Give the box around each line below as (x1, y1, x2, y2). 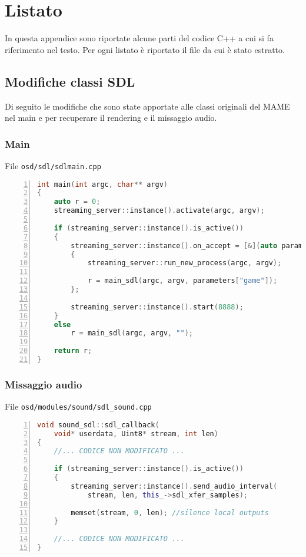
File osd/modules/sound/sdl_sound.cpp (5, 400, 152, 413)
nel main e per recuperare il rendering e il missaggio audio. (5, 111, 217, 124)
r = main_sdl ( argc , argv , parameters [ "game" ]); (87, 276, 278, 285)
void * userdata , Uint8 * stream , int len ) (54, 429, 218, 438)
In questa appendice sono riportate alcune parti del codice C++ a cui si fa (5, 32, 274, 44)
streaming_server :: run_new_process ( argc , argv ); (87, 259, 282, 268)
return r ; (54, 347, 92, 355)
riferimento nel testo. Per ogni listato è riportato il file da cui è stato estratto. (5, 43, 285, 55)
